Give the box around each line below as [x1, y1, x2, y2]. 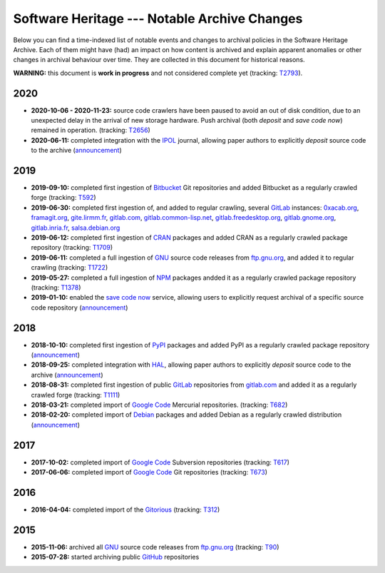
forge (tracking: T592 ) [31, 193, 96, 202]
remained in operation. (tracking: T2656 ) [31, 126, 151, 135]
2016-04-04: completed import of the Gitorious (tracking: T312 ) [31, 505, 220, 514]
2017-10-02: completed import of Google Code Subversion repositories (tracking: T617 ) [31, 457, 290, 467]
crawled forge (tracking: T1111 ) [31, 390, 120, 399]
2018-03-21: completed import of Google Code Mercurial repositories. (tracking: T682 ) [31, 400, 288, 410]
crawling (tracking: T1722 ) [31, 263, 108, 272]
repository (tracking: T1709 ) [31, 243, 113, 252]
